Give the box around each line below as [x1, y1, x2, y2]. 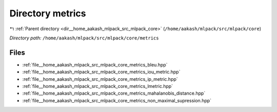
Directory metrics [9, 8, 86, 19]
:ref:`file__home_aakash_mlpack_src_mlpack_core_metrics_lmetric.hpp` [22, 83, 173, 89]
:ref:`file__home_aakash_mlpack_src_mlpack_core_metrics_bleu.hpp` [22, 61, 168, 68]
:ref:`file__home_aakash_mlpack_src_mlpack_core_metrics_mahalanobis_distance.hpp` [22, 90, 206, 97]
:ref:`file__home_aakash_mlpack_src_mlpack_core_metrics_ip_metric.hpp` [22, 76, 178, 82]
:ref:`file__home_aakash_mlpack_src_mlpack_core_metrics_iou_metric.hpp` [22, 69, 181, 75]
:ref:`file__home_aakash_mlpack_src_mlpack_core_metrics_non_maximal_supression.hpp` [22, 97, 212, 103]
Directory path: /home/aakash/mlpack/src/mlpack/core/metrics [9, 35, 159, 41]
